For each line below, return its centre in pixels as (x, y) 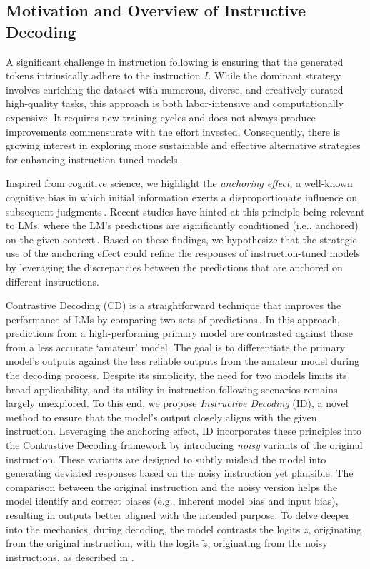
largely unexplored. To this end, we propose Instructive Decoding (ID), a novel (177, 403)
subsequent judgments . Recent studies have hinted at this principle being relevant (185, 211)
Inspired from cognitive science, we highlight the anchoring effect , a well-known (179, 183)
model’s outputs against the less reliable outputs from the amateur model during (182, 361)
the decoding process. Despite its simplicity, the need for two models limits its (176, 375)
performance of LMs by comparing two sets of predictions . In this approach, (173, 319)
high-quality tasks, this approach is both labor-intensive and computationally (175, 103)
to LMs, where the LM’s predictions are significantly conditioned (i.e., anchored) (182, 225)
